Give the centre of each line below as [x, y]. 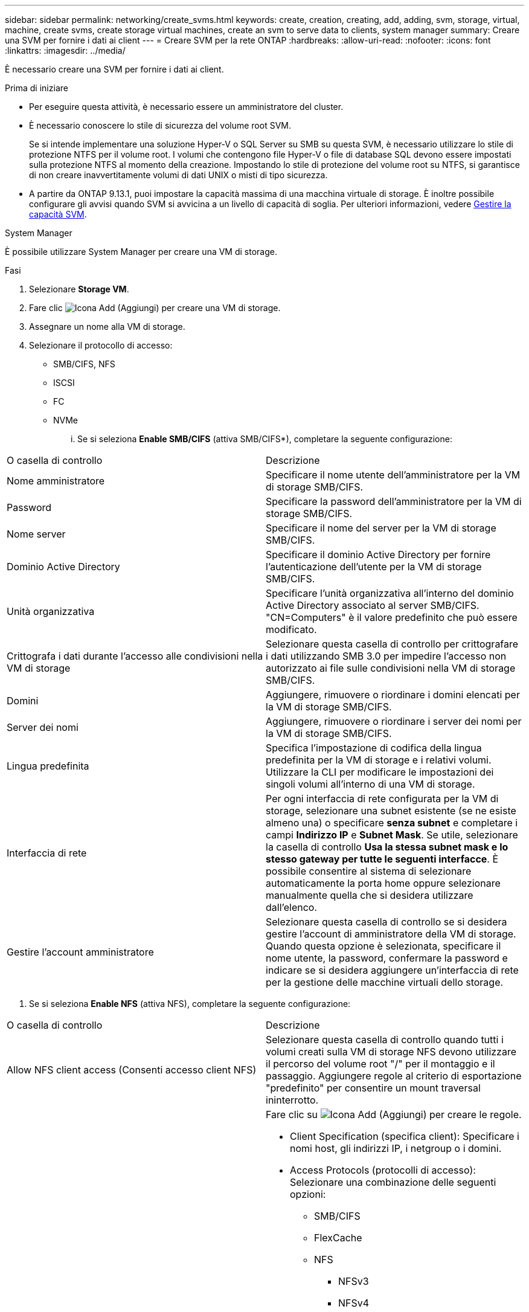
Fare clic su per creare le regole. [394, 1114]
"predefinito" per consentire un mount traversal [373, 1088]
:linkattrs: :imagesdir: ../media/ [65, 50]
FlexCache [338, 1238]
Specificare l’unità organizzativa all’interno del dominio [390, 593]
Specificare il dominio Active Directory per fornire [378, 555]
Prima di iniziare [37, 88]
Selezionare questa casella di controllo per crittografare [392, 644]
